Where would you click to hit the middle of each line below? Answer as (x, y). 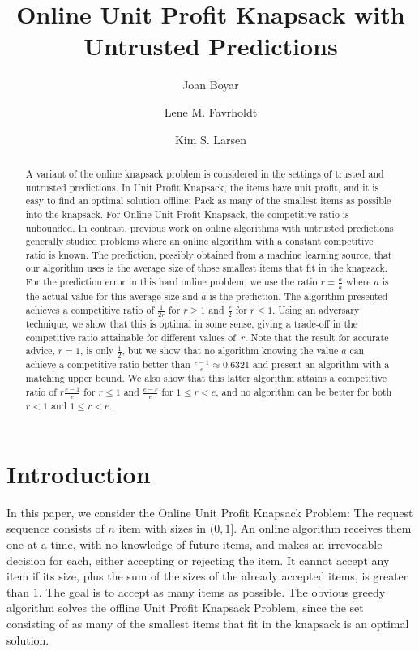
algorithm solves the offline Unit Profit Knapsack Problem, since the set (185, 608)
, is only (97, 351)
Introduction (79, 473)
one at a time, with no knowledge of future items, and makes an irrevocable (195, 544)
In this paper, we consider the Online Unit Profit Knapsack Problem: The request (210, 512)
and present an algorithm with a (321, 364)
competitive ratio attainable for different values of (130, 337)
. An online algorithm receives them (323, 528)
